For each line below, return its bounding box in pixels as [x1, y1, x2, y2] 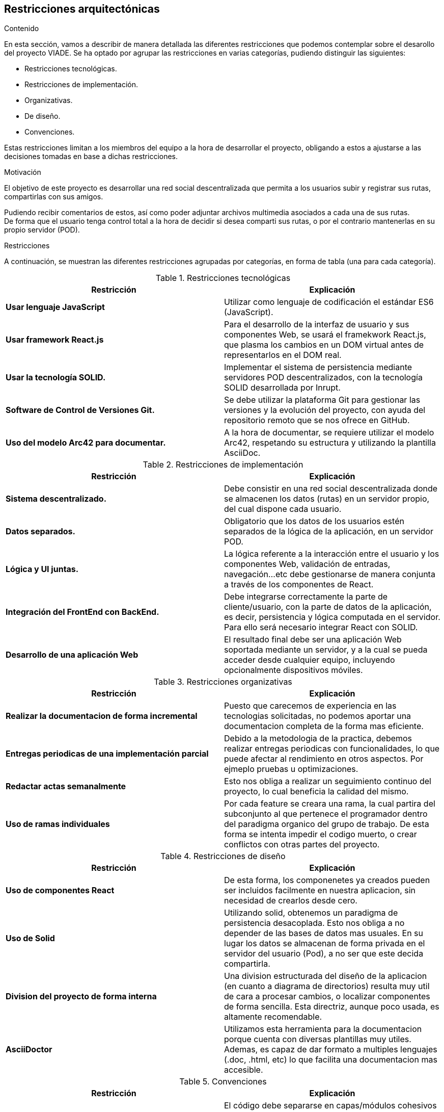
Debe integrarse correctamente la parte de [224, 591, 388, 602]
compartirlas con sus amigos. [4, 192, 103, 201]
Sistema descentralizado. [6, 494, 106, 504]
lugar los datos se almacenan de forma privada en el [224, 938, 425, 949]
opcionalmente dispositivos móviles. [224, 665, 363, 676]
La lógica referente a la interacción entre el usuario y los [224, 549, 439, 559]
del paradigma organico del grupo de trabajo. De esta [224, 819, 429, 830]
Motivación [4, 168, 41, 177]
